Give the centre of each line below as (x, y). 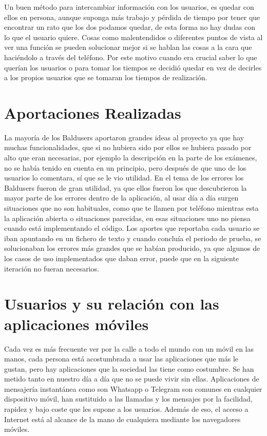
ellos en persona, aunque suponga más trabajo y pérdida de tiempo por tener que (132, 17)
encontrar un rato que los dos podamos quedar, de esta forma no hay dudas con (130, 27)
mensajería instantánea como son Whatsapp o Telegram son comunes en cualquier (133, 388)
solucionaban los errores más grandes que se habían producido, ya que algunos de (132, 248)
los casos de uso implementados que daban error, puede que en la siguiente (122, 258)
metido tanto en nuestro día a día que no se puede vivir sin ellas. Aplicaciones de (132, 379)
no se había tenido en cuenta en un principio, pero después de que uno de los (125, 167)
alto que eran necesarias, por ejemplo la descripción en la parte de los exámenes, (131, 158)
